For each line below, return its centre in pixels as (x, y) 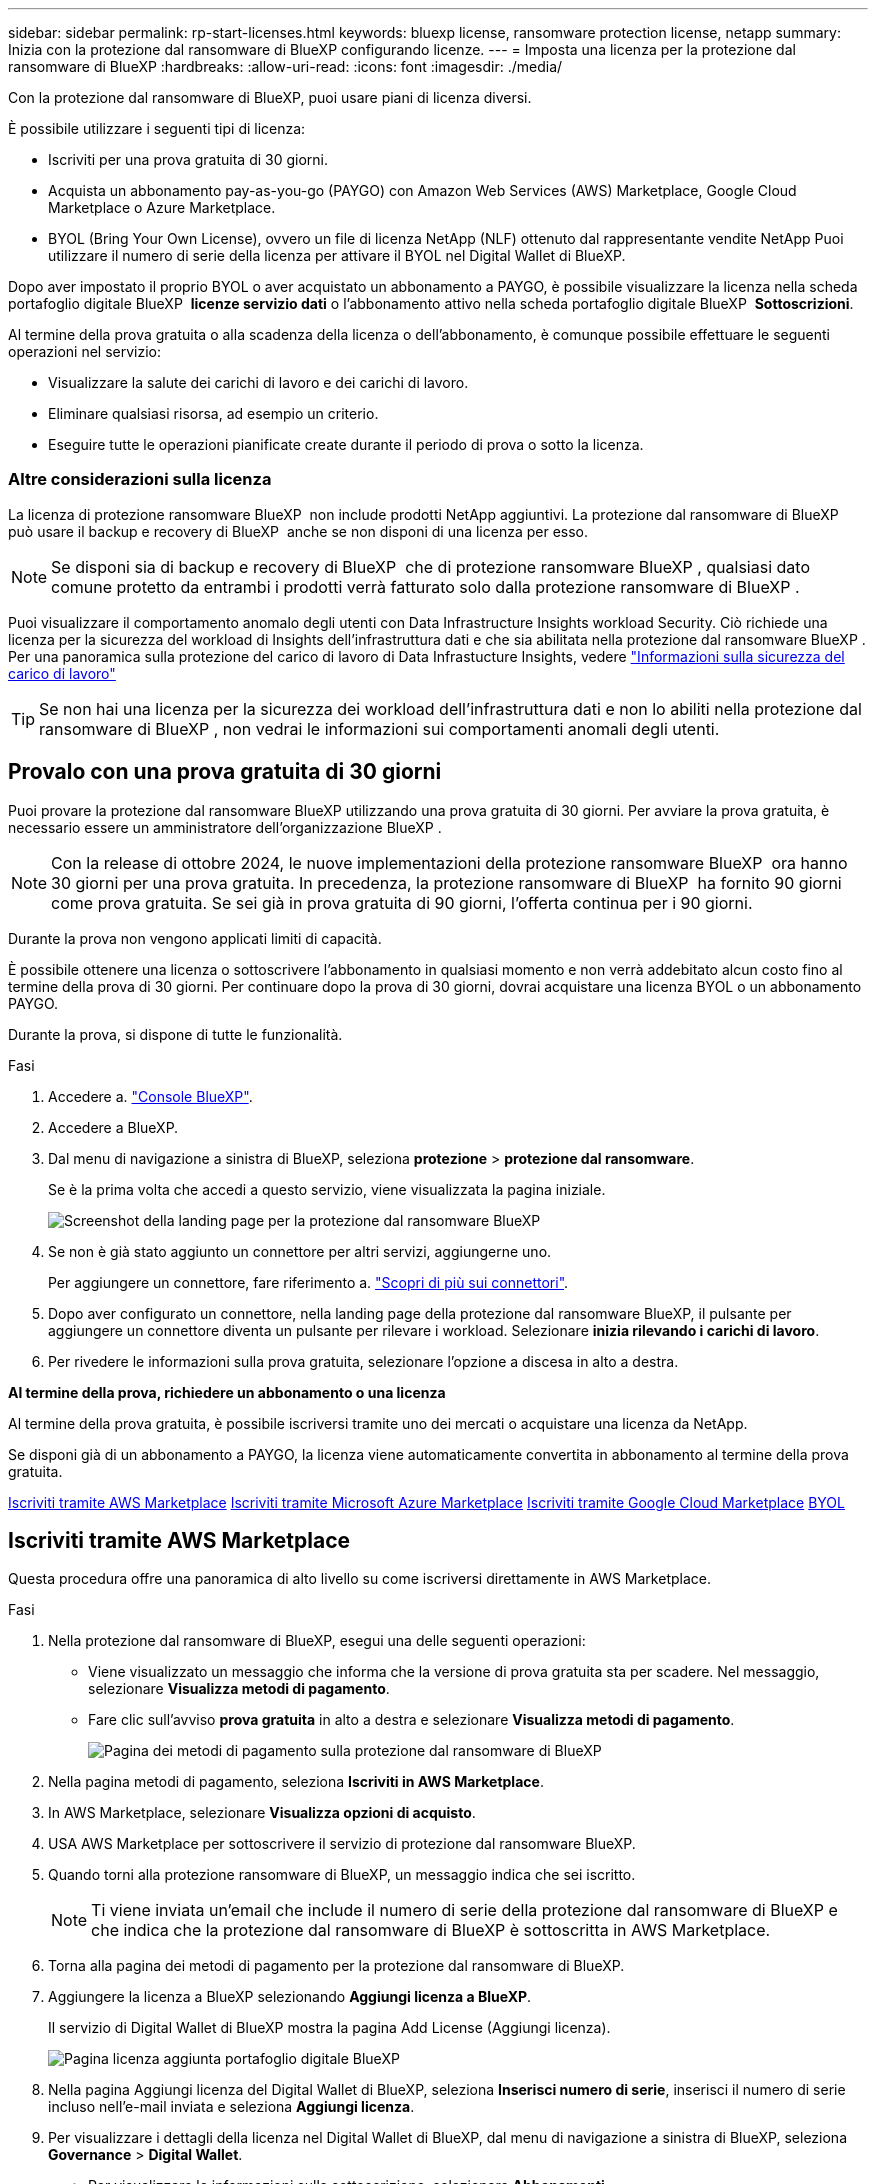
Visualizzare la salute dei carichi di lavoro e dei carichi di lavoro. (258, 382)
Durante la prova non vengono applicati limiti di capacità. (195, 938)
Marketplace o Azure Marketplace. (162, 207)
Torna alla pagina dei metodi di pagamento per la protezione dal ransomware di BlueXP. (336, 1966)
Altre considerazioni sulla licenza (140, 479)
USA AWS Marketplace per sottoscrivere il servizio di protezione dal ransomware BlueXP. (342, 1844)
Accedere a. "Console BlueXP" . (150, 1096)
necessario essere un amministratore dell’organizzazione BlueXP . (225, 827)
